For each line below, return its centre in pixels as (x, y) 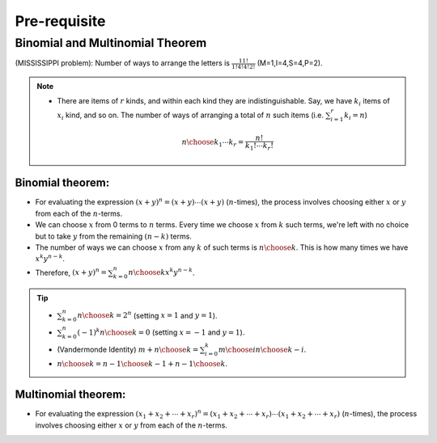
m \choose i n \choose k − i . (263, 349)
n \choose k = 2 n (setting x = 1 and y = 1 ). (147, 315)
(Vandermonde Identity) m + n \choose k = (128, 349)
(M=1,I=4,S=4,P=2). (290, 63)
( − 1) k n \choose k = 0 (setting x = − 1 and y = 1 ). (161, 332)
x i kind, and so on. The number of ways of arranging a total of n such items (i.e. (190, 116)
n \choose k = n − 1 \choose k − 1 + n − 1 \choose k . (142, 364)
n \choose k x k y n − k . (161, 272)
